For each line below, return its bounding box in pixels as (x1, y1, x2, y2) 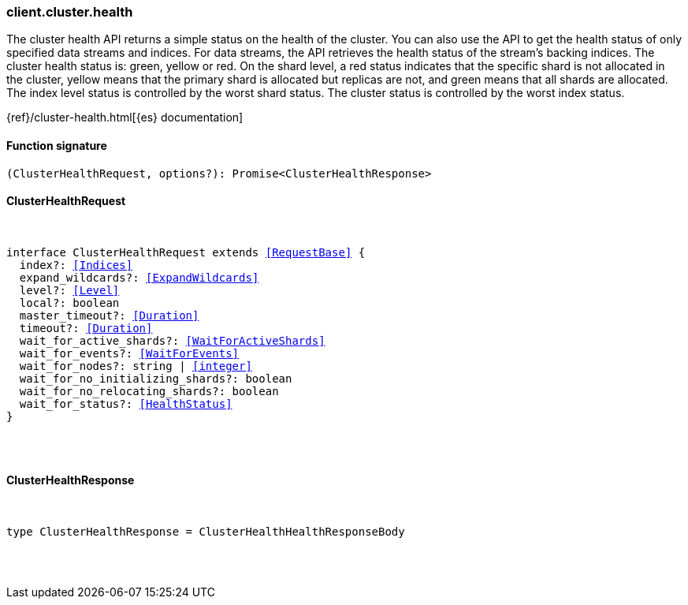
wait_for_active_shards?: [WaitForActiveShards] (19, 334, 325, 347)
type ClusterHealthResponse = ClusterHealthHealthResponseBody (6, 525, 405, 539)
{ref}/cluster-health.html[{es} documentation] (6, 110, 244, 125)
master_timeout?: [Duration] (19, 308, 199, 322)
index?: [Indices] (19, 258, 133, 271)
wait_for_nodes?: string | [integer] (19, 359, 252, 372)
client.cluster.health (6, 4, 133, 20)
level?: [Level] (19, 283, 120, 297)
